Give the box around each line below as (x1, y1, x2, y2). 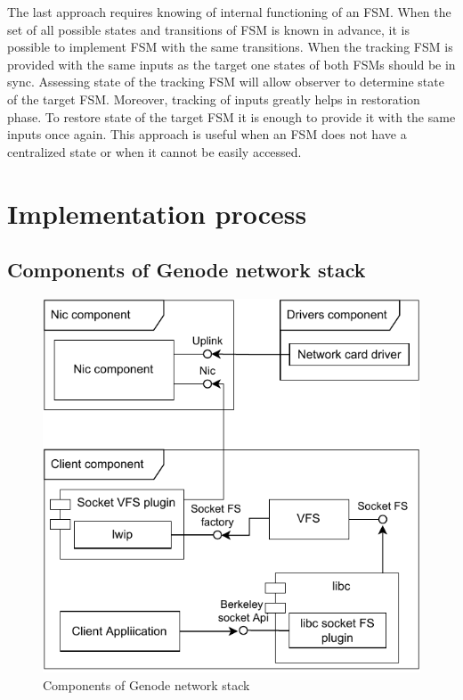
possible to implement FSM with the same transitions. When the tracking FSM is (7, 37, 453, 56)
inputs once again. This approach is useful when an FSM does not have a (7, 125, 407, 144)
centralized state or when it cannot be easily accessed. (7, 142, 302, 161)
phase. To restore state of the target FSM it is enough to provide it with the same (7, 107, 456, 126)
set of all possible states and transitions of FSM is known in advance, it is (7, 20, 410, 38)
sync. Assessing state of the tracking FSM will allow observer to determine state (7, 72, 444, 91)
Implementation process (7, 194, 307, 231)
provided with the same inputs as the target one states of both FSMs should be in (7, 54, 456, 73)
